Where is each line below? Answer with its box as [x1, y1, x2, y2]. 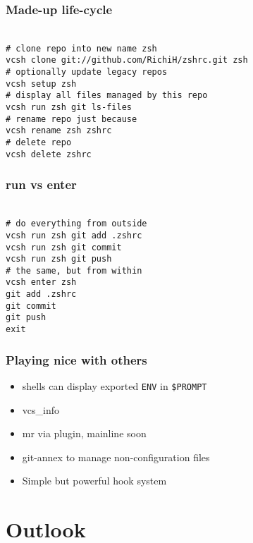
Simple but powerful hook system [22, 473, 167, 488]
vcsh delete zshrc [6, 149, 92, 159]
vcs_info [22, 402, 59, 417]
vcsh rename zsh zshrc [6, 126, 112, 136]
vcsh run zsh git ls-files [6, 102, 132, 113]
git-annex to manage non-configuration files [22, 449, 210, 464]
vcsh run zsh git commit [6, 242, 122, 252]
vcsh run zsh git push [6, 254, 112, 264]
